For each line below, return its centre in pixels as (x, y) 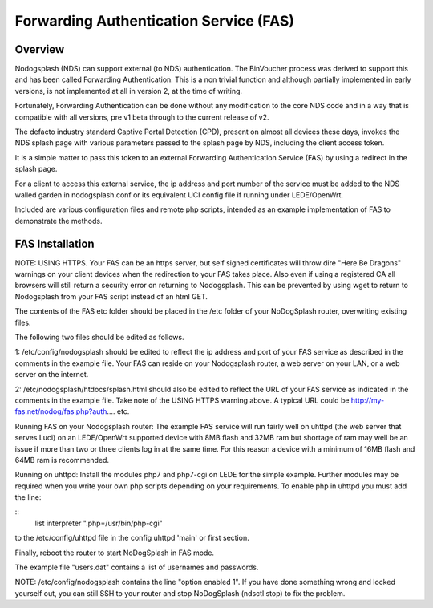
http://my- (368, 400)
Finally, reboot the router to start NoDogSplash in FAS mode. (115, 553)
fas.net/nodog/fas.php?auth (61, 411)
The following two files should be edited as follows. (99, 337)
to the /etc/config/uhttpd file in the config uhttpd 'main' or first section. (132, 538)
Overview (40, 49)
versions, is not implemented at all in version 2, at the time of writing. (129, 91)
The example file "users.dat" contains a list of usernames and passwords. (137, 567)
